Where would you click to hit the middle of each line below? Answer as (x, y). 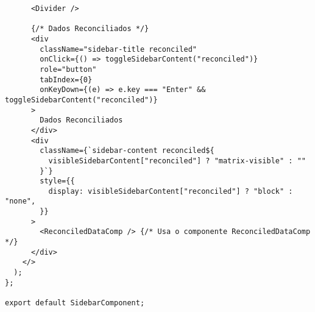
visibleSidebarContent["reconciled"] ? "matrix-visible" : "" (177, 161)
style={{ (57, 181)
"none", (20, 201)
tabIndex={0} (66, 80)
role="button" (68, 69)
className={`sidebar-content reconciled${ (127, 151)
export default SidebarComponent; (75, 303)
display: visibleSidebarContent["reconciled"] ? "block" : (171, 191)
